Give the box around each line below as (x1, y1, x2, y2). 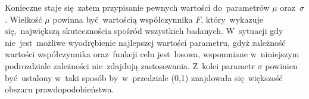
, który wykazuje (201, 13, 263, 25)
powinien (265, 59, 298, 72)
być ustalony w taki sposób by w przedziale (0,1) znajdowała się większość (5, 71, 283, 83)
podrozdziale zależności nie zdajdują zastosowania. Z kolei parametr (5, 59, 255, 72)
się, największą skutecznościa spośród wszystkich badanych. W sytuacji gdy (5, 24, 283, 37)
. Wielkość (5, 13, 42, 25)
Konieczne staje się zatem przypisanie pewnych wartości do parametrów (5, 1, 270, 13)
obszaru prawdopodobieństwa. (5, 83, 114, 95)
